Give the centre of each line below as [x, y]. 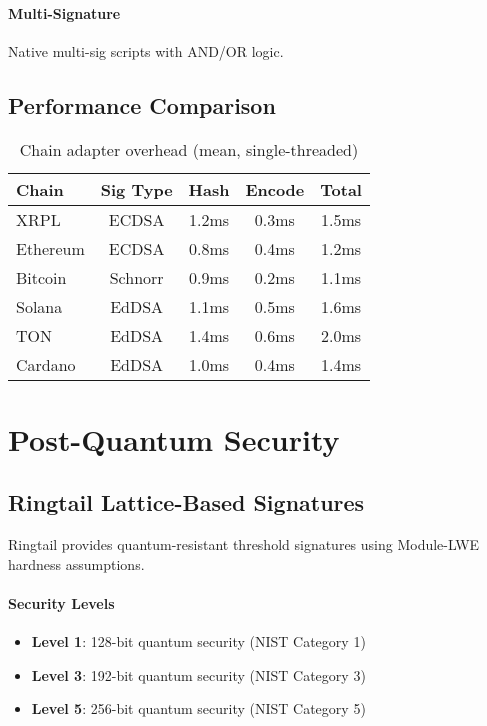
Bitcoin [41, 277]
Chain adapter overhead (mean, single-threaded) [189, 149]
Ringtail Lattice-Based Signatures [186, 502]
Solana [39, 306]
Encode [275, 189]
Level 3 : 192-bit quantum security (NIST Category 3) [198, 674]
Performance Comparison [142, 104]
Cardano [46, 364]
